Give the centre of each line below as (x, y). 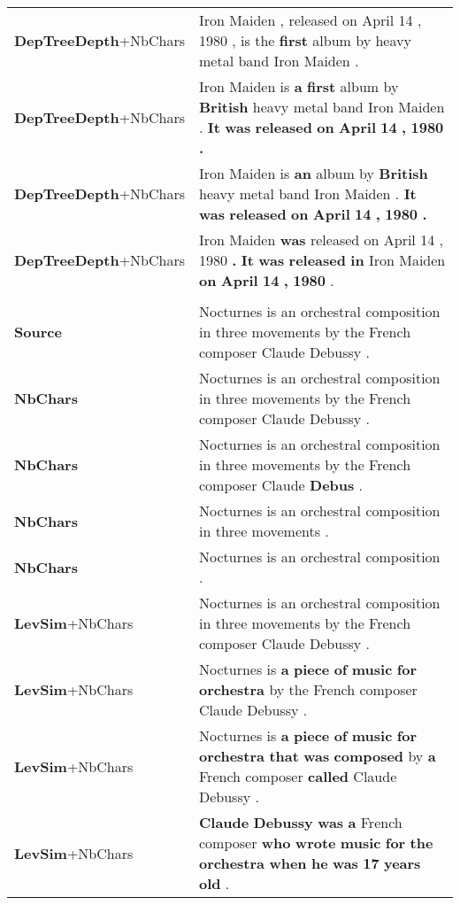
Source (38, 332)
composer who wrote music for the (316, 843)
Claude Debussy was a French (301, 822)
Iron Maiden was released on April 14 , (321, 240)
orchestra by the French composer (308, 689)
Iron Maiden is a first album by (299, 86)
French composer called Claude (298, 776)
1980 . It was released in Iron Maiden (322, 260)
